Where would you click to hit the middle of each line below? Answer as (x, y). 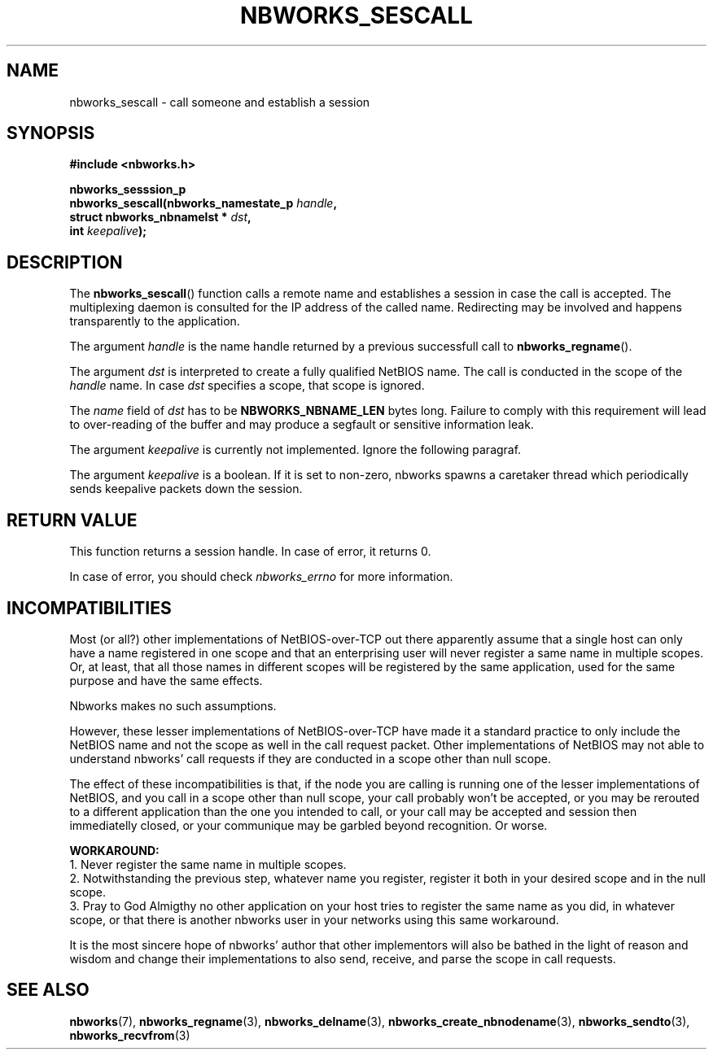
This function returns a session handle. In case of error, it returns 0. (250, 552)
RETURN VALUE (72, 520)
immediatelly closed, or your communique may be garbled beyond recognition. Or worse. (308, 825)
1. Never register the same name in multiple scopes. (208, 864)
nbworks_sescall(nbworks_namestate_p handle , (203, 203)
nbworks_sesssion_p (128, 190)
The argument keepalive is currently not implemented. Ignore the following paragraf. (295, 450)
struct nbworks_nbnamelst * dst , (160, 217)
